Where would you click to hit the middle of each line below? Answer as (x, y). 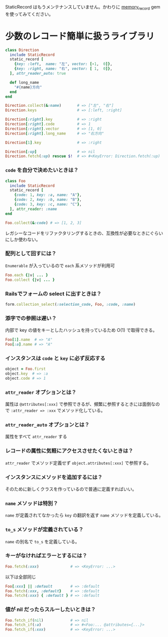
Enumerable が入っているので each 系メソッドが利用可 (60, 265)
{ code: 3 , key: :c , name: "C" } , (48, 204)
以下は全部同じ (21, 577)
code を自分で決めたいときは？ (42, 170)
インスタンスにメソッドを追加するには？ (54, 477)
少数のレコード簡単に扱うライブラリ (80, 36)
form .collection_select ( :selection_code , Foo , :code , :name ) (70, 304)
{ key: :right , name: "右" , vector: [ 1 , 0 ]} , (63, 69)
